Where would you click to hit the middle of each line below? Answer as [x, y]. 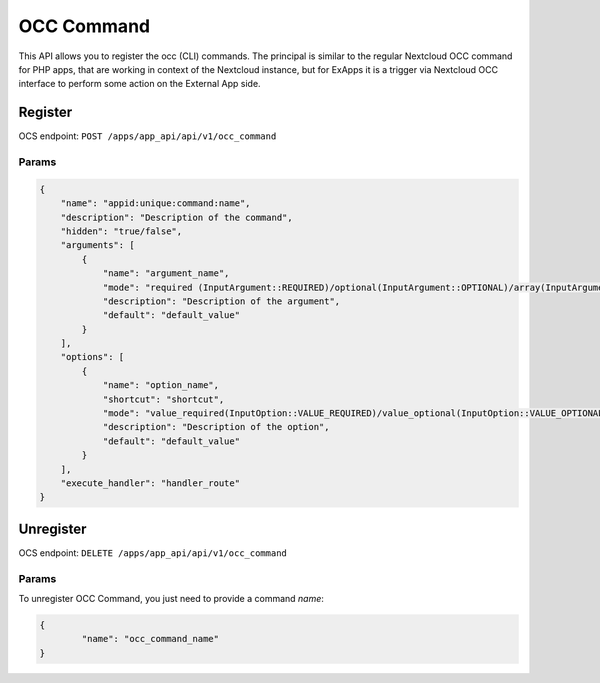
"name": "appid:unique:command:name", [155, 203]
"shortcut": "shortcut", [163, 399]
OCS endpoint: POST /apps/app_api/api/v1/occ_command [147, 136]
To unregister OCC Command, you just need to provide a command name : [171, 599]
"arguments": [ [97, 245]
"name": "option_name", [161, 385]
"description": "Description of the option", [216, 427]
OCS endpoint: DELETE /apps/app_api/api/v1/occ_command [152, 552]
